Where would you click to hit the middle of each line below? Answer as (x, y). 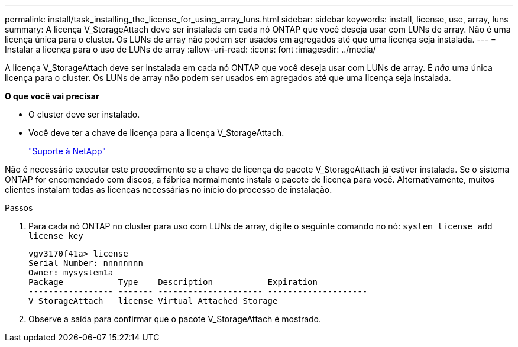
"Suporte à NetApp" (67, 151)
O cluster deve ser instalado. (84, 114)
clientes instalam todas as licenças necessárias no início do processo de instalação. (169, 189)
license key (56, 236)
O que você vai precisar (52, 96)
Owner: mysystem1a (71, 273)
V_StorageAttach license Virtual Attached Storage (153, 301)
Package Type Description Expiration (173, 282)
